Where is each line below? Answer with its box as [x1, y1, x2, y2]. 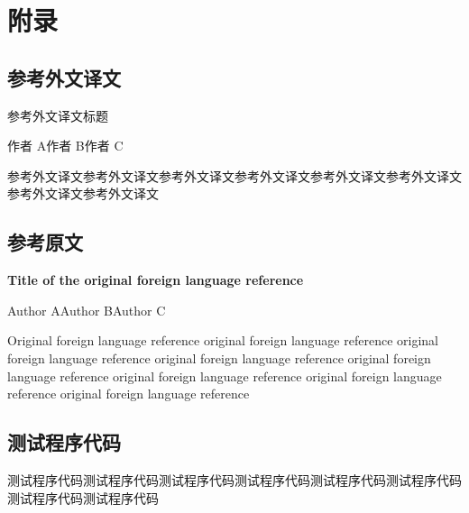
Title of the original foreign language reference [7, 270, 304, 289]
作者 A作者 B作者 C [7, 136, 124, 155]
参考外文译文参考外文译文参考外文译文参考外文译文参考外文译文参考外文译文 [7, 166, 462, 185]
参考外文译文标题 [7, 105, 108, 124]
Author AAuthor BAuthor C [7, 300, 166, 319]
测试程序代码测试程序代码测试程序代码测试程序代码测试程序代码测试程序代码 [7, 470, 462, 489]
